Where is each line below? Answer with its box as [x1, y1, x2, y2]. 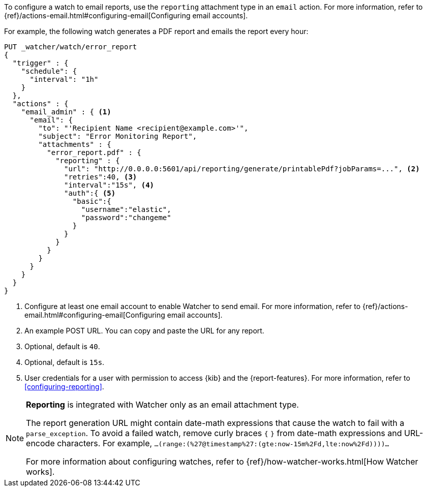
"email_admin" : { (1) [21, 108, 111, 116]
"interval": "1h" [29, 75, 99, 83]
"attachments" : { [38, 140, 111, 148]
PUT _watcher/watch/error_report [4, 43, 137, 51]
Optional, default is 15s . [24, 358, 105, 366]
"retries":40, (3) [64, 173, 137, 181]
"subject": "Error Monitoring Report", [38, 132, 197, 140]
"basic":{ [72, 197, 111, 205]
